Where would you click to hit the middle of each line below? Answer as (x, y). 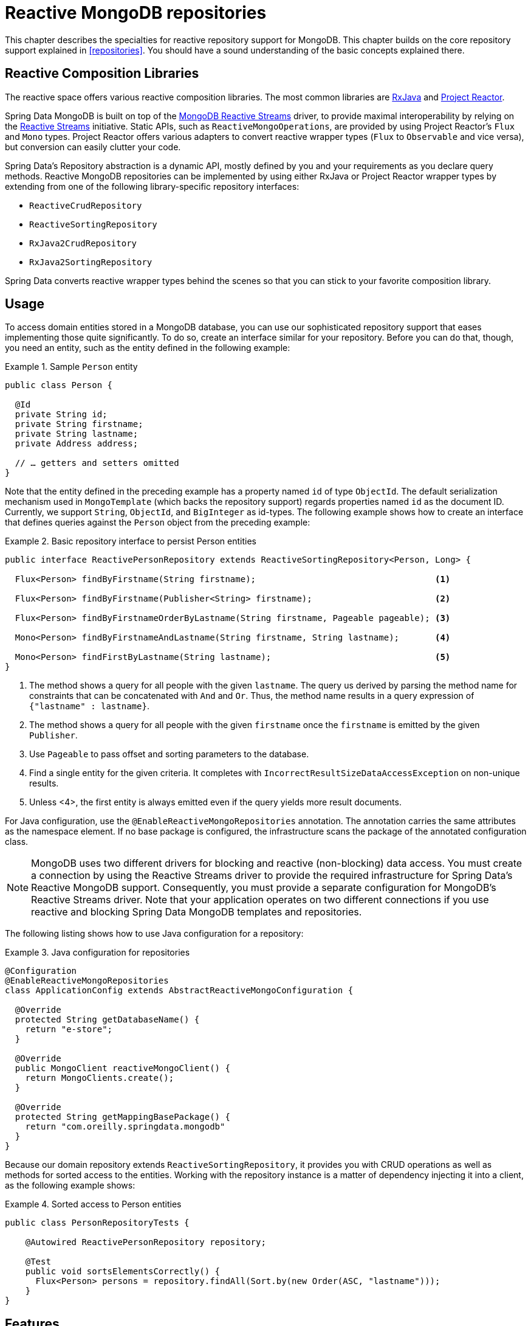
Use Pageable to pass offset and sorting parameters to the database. (169, 754)
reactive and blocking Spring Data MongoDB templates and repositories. (197, 912)
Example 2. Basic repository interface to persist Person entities (131, 541)
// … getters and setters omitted (97, 463)
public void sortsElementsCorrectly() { (123, 1272)
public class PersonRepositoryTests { (97, 1223)
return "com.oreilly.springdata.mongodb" (125, 1127)
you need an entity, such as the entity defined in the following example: (148, 348)
